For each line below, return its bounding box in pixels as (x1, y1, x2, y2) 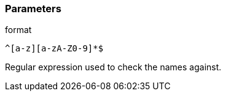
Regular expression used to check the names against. (5, 62, 222, 73)
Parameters (5, 2, 61, 15)
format (5, 24, 32, 35)
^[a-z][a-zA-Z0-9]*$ (5, 43, 104, 54)
